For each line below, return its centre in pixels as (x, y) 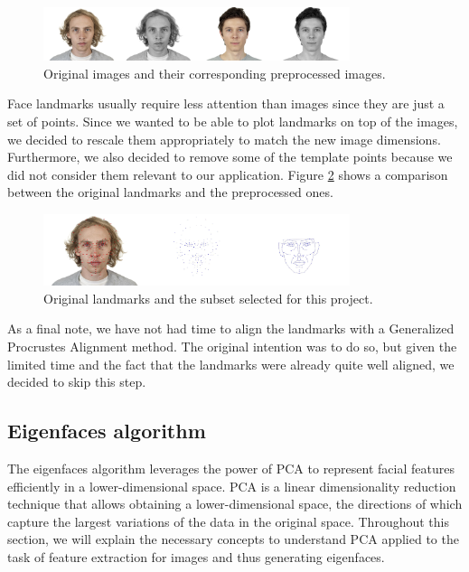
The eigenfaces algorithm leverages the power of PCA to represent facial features (231, 469)
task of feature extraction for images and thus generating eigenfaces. (196, 557)
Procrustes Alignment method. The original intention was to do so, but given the (232, 347)
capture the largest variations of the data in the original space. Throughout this (228, 521)
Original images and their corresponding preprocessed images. (215, 73)
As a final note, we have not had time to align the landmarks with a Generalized (231, 328)
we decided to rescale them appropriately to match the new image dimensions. (224, 139)
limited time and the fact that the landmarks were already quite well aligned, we (231, 364)
